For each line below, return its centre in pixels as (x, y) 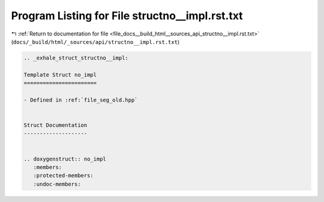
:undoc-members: (57, 184)
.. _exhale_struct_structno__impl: (76, 58)
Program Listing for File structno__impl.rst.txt (127, 16)
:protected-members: (64, 176)
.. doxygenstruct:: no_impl (65, 159)
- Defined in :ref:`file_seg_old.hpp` (81, 100)
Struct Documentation (55, 125)
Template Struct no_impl (60, 75)
